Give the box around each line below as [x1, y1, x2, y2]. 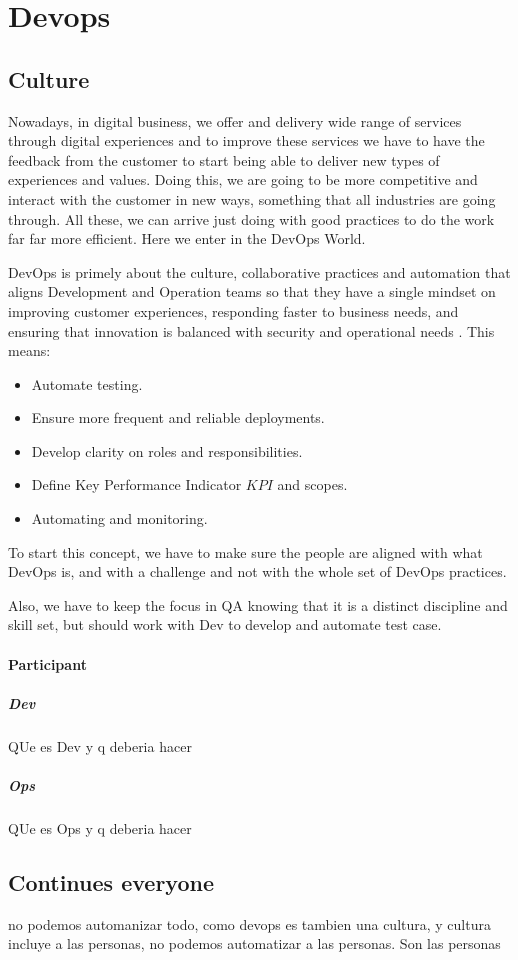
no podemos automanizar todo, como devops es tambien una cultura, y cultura [8, 913, 491, 934]
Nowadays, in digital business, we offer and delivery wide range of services [8, 110, 462, 131]
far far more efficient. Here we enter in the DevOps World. [8, 228, 366, 249]
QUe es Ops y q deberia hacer [8, 817, 192, 838]
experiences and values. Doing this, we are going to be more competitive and [8, 169, 478, 190]
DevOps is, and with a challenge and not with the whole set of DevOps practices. [8, 561, 507, 582]
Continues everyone [8, 866, 214, 897]
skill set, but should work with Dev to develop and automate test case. [8, 614, 442, 635]
